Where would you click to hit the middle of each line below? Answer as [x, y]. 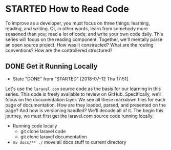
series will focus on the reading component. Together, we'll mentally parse [84, 39]
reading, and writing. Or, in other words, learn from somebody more [77, 28]
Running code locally [35, 125]
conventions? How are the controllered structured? [59, 50]
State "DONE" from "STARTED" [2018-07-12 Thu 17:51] [70, 79]
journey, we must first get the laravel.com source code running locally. [80, 116]
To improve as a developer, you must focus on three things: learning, [78, 23]
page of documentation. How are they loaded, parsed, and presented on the [86, 105]
